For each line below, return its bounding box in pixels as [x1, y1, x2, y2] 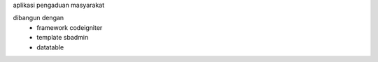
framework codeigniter [36, 23, 103, 31]
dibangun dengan [13, 14, 64, 22]
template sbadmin [36, 33, 89, 42]
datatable [36, 42, 64, 52]
